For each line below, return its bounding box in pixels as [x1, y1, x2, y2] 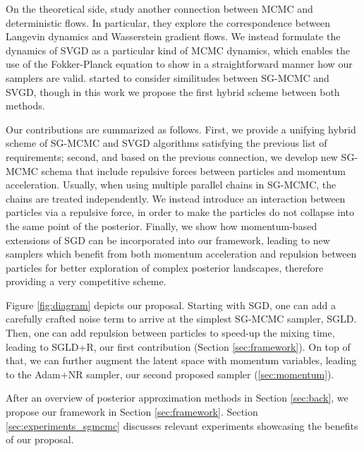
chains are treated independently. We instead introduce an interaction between [6, 191, 346, 205]
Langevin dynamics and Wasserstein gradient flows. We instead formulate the [6, 29, 341, 44]
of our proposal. [6, 432, 74, 447]
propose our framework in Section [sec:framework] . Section [6, 404, 258, 419]
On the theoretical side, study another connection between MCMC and [6, 1, 313, 16]
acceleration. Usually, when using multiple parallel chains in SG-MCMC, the [6, 177, 336, 192]
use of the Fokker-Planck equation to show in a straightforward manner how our [6, 56, 353, 71]
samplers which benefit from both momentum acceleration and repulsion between [6, 246, 357, 261]
